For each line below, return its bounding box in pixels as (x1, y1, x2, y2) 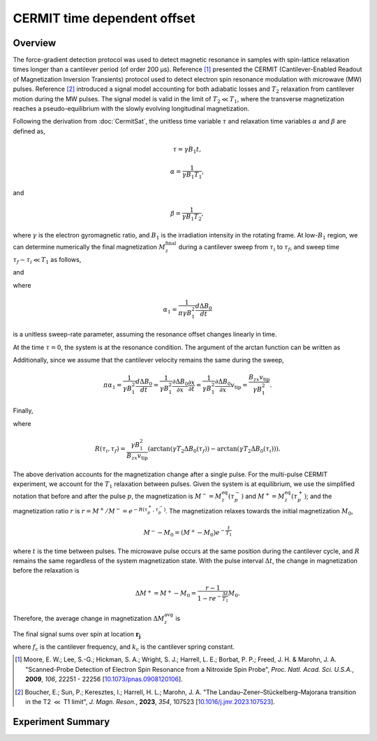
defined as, (13, 126, 45, 135)
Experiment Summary (13, 716, 110, 728)
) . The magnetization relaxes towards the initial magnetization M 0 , (163, 506, 354, 517)
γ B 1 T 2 (182, 213, 202, 223)
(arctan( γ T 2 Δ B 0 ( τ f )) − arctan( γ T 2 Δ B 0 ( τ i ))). (147, 445, 281, 454)
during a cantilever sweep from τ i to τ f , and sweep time (178, 243, 340, 253)
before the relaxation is (13, 566, 80, 575)
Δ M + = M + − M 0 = (135, 588, 197, 599)
